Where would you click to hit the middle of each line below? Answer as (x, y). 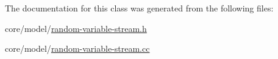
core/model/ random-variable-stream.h (76, 28)
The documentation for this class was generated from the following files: (139, 8)
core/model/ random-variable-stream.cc (77, 48)
